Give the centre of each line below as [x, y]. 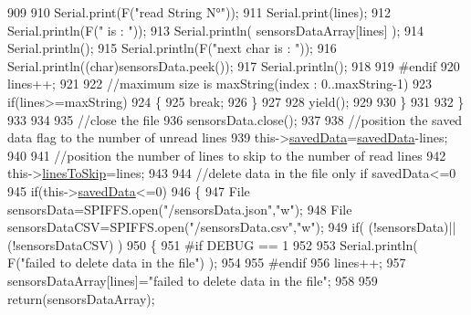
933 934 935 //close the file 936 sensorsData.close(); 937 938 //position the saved [235, 119]
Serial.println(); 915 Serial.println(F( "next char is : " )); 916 [172, 48]
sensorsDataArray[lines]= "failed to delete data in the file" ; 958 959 [193, 280]
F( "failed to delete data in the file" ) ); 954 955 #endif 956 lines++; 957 [207, 262]
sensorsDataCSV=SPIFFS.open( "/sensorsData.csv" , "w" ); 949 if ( [186, 227]
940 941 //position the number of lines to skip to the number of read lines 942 [227, 155]
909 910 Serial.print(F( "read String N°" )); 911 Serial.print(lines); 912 [199, 12]
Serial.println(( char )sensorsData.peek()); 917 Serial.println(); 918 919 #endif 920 [234, 65]
